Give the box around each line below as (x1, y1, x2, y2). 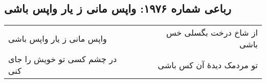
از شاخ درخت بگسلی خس (166, 26, 258, 39)
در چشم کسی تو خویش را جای (8, 53, 117, 65)
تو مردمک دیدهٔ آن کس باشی (158, 59, 258, 71)
